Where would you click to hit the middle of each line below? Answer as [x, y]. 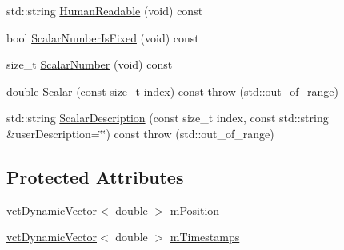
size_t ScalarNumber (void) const [90, 64]
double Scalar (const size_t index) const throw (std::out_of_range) [173, 91]
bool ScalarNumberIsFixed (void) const [103, 37]
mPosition [195, 210]
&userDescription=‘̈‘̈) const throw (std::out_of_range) [140, 133]
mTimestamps [205, 237]
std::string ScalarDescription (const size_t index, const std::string [168, 118]
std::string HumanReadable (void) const [105, 10]
